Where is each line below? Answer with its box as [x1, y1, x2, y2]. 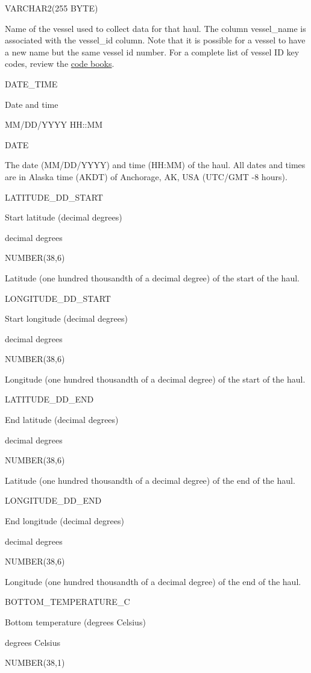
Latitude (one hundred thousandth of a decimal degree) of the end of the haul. [5, 474, 295, 486]
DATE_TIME [5, 77, 58, 90]
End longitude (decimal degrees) [5, 515, 124, 527]
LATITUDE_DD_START [5, 190, 103, 203]
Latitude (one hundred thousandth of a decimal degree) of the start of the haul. [5, 271, 300, 284]
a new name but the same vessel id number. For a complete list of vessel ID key [5, 45, 300, 58]
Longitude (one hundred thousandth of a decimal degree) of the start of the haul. [5, 372, 306, 385]
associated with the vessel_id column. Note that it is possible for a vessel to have [5, 34, 306, 46]
